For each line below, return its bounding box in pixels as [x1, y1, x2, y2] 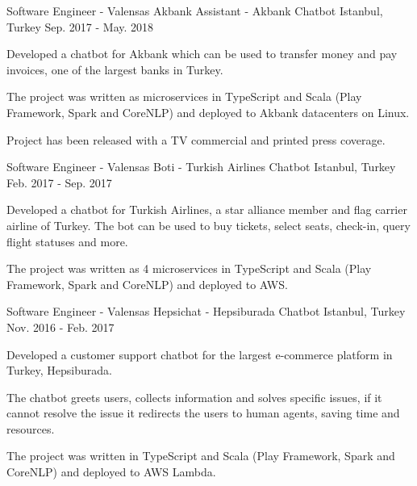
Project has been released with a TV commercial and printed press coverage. [6, 131, 386, 148]
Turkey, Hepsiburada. [6, 362, 112, 379]
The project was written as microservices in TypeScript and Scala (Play [6, 88, 362, 105]
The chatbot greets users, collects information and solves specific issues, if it [6, 388, 382, 405]
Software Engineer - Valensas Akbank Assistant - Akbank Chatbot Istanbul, [6, 2, 383, 19]
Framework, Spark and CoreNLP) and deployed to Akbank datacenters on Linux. [6, 103, 410, 120]
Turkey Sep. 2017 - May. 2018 [6, 18, 154, 35]
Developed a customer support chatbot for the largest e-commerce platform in [6, 346, 393, 362]
